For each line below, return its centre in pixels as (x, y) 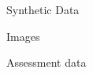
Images (23, 36)
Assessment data (46, 62)
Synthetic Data (43, 9)
